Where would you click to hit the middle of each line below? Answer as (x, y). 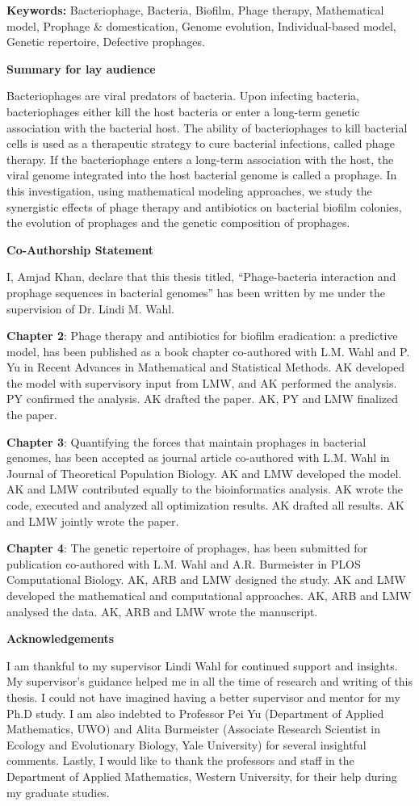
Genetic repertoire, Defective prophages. (106, 42)
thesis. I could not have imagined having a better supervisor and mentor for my (203, 697)
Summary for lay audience (81, 68)
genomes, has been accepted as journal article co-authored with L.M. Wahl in (198, 458)
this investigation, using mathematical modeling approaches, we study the (189, 190)
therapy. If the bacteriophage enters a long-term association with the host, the (200, 159)
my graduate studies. (58, 792)
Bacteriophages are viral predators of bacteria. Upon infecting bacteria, (183, 96)
